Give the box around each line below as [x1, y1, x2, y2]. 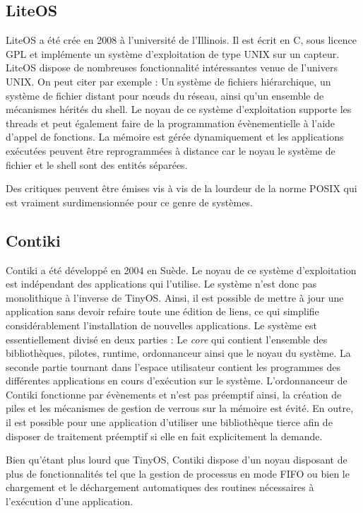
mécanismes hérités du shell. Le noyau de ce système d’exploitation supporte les [6, 102, 352, 117]
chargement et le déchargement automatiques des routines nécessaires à [6, 480, 314, 495]
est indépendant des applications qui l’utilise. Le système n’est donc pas [6, 276, 317, 291]
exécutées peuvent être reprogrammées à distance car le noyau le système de [6, 143, 335, 158]
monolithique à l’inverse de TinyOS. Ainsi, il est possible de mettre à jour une [6, 290, 344, 305]
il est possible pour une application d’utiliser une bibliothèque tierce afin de [6, 415, 333, 430]
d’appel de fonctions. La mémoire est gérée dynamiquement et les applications [6, 129, 344, 144]
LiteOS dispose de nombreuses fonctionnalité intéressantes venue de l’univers [6, 60, 338, 75]
